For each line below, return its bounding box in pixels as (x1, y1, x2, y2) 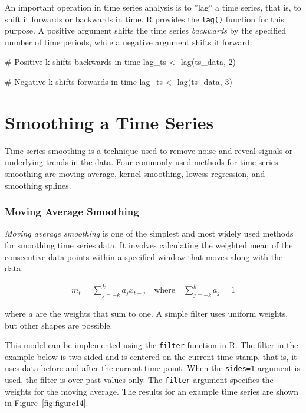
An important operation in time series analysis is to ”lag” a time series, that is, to (5, 1, 301, 13)
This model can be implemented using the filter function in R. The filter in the (5, 339, 298, 351)
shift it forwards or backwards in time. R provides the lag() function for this (5, 12, 284, 25)
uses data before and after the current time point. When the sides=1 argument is (5, 362, 300, 374)
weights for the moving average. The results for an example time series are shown (5, 385, 299, 397)
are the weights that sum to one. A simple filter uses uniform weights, (35, 307, 288, 320)
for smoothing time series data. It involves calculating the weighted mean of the (5, 238, 293, 251)
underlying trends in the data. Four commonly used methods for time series (5, 156, 278, 168)
